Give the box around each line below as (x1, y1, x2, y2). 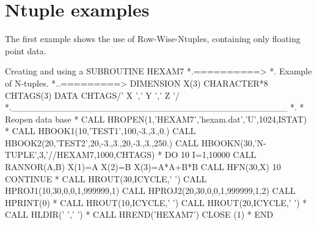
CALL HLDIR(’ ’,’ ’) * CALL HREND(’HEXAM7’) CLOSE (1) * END (5, 208, 274, 221)
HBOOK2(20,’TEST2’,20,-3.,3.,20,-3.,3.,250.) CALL (5, 136, 199, 149)
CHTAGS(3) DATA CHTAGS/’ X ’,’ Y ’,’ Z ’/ (5, 88, 180, 101)
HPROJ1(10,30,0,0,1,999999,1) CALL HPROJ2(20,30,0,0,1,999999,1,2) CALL (5, 184, 296, 197)
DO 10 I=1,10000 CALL (164, 148, 257, 161)
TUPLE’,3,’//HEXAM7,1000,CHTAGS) (5, 148, 155, 161)
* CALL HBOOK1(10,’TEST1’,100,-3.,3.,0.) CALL (5, 124, 196, 137)
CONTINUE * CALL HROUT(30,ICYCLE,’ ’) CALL (5, 172, 207, 185)
